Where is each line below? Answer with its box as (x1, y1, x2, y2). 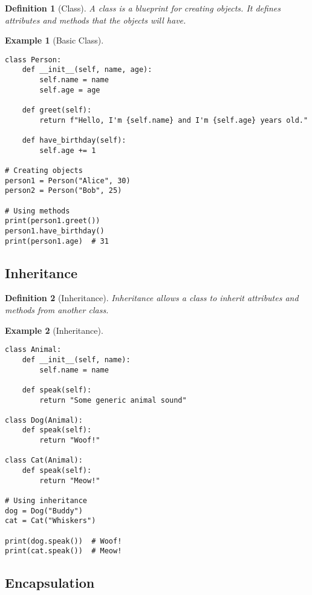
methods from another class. (5, 304, 109, 316)
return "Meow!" (39, 476, 100, 485)
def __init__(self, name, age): (22, 65, 152, 74)
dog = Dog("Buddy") (5, 506, 83, 515)
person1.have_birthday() (5, 226, 105, 235)
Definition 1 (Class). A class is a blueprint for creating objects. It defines (5, 2, 281, 14)
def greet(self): (22, 106, 92, 115)
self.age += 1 (39, 146, 96, 155)
